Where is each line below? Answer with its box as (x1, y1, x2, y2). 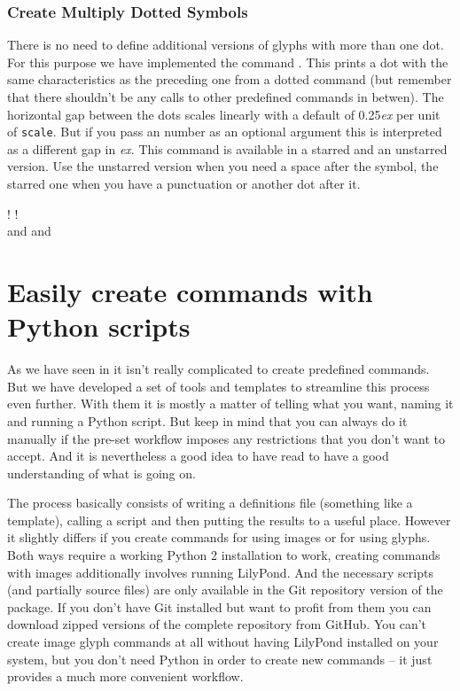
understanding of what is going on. (7, 463, 196, 482)
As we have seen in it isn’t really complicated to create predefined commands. (7, 360, 430, 378)
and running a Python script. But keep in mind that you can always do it (7, 411, 408, 430)
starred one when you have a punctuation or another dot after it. (7, 175, 361, 193)
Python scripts (7, 308, 191, 345)
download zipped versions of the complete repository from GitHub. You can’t (7, 615, 427, 633)
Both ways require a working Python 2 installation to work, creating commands (7, 546, 441, 564)
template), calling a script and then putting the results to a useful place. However (7, 510, 451, 529)
